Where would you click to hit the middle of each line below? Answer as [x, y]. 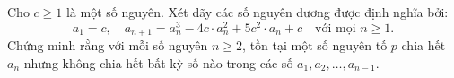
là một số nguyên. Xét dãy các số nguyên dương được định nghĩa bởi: [257, 12]
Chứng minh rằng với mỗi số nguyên [108, 45]
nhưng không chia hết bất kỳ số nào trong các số [158, 62]
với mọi [336, 28]
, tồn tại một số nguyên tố [315, 45]
